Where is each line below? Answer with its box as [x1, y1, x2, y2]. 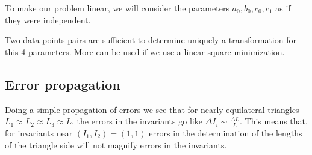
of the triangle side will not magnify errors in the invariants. [5, 138, 227, 151]
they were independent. [5, 13, 91, 26]
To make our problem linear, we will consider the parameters [5, 2, 229, 14]
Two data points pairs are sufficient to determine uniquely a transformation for [5, 34, 296, 46]
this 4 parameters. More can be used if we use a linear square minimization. [5, 45, 285, 58]
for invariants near [5, 127, 73, 139]
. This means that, [240, 115, 308, 127]
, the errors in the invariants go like [71, 115, 202, 127]
